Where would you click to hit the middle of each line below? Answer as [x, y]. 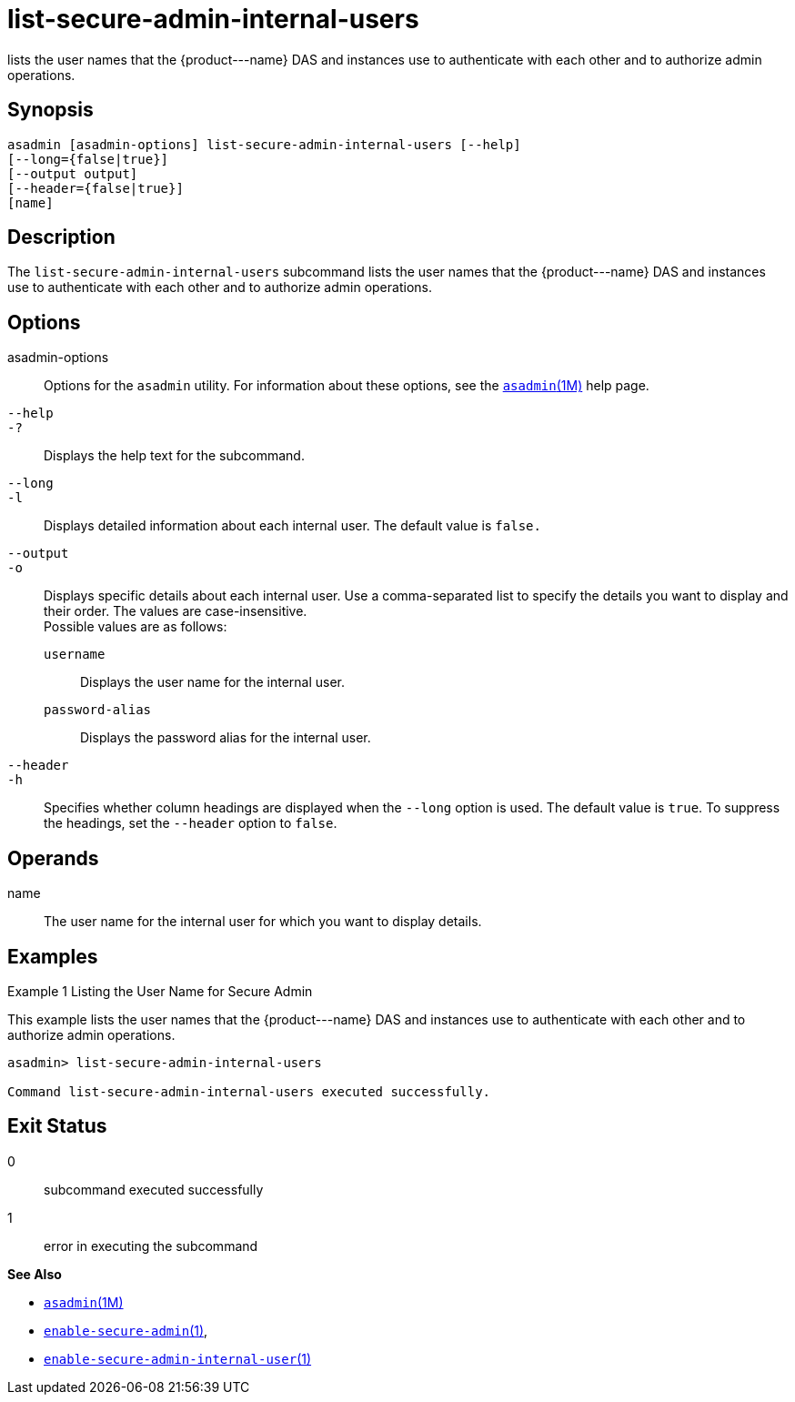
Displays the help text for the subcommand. [174, 456]
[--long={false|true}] [88, 159]
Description [61, 237]
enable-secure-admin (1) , [126, 1330]
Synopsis [50, 110]
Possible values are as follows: [136, 627]
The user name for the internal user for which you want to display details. [263, 922]
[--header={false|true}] [96, 188]
